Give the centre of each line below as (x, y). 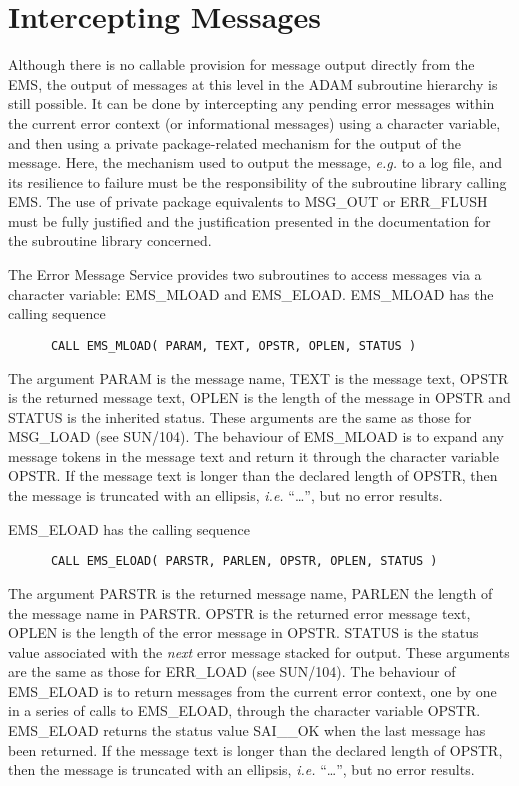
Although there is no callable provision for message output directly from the (241, 64)
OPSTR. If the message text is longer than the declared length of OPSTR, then (253, 475)
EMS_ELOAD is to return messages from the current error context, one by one (252, 690)
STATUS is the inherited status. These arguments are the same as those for (240, 416)
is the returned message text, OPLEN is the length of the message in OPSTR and (259, 397)
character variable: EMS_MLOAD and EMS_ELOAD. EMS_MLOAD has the (251, 293)
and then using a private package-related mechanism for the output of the (234, 142)
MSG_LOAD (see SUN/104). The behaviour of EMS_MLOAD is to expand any (256, 436)
